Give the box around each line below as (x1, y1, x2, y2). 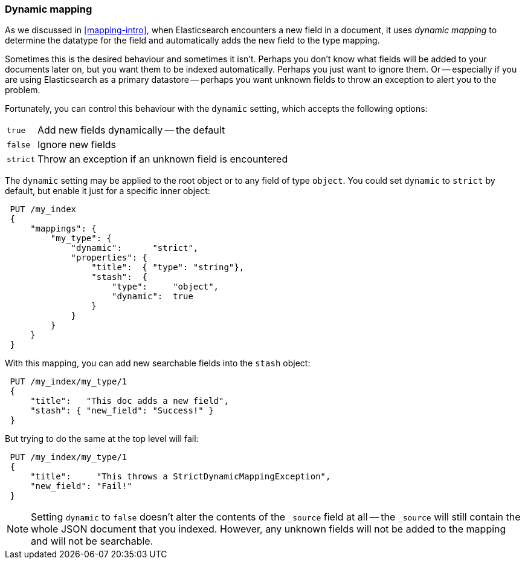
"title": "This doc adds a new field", (30, 396, 229, 406)
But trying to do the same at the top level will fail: (5, 433, 199, 444)
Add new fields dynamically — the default (37, 124, 225, 137)
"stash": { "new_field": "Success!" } (30, 406, 214, 416)
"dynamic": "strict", (71, 243, 199, 253)
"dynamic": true (112, 291, 193, 302)
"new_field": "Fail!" (30, 481, 132, 491)
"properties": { (71, 253, 148, 263)
